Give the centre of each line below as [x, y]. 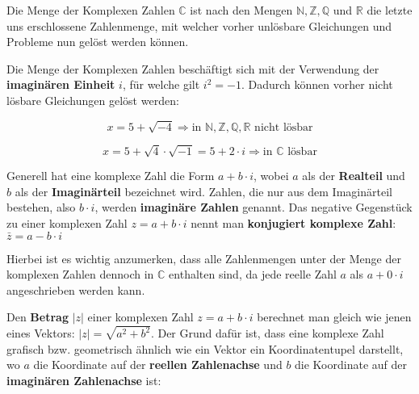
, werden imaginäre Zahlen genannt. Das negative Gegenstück [253, 207]
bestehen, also [41, 207]
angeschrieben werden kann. [76, 289]
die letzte [390, 10]
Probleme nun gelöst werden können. [98, 42]
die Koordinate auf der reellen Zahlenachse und [158, 365]
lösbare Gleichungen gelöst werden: [93, 100]
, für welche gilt [161, 84]
